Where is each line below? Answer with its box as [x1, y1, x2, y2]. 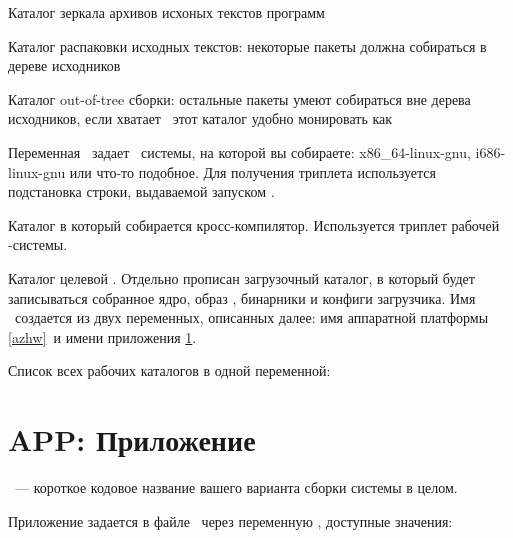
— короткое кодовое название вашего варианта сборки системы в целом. [14, 477, 458, 498]
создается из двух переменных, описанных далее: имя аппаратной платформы [14, 307, 489, 328]
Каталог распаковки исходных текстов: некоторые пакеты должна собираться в [8, 35, 487, 56]
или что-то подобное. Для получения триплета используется [69, 161, 436, 182]
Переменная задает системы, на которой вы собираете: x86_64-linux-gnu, [8, 141, 471, 162]
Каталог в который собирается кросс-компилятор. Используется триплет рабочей [8, 214, 500, 235]
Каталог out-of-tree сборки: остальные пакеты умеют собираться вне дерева [8, 88, 471, 109]
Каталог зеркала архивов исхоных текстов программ [8, 2, 325, 22]
